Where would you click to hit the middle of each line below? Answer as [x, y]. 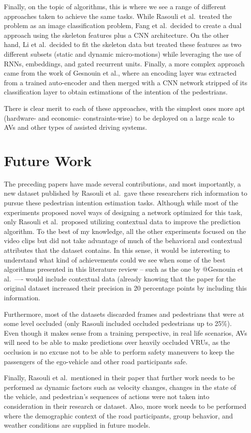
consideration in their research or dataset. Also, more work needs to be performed [125, 406]
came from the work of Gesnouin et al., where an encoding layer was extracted [120, 73]
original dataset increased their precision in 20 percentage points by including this [125, 288]
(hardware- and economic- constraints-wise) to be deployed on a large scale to [119, 117]
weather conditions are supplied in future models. [77, 425]
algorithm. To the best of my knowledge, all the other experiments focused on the [125, 231]
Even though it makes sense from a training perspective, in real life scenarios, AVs [125, 332]
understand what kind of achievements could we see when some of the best [115, 259]
